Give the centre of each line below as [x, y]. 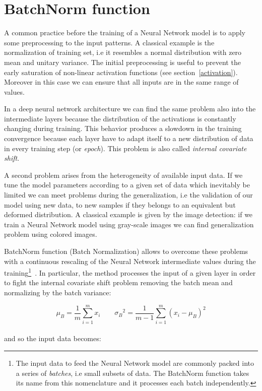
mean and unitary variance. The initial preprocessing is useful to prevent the [122, 62]
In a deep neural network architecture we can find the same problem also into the [130, 109]
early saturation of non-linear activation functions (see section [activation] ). [121, 72]
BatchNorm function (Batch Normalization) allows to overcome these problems [126, 251]
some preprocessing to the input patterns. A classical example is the [109, 42]
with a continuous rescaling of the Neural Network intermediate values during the [130, 261]
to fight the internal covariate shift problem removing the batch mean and [118, 282]
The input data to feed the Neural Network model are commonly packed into [135, 363]
